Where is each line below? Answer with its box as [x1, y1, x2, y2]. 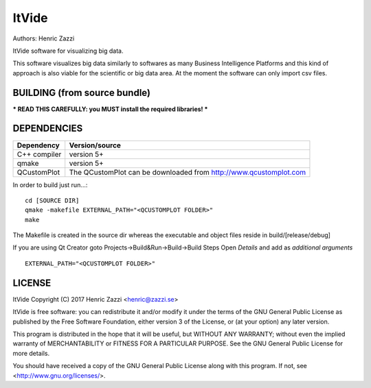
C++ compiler [16, 149, 62, 159]
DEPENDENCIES [12, 123, 83, 134]
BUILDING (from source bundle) [12, 86, 151, 99]
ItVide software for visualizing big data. [12, 47, 124, 55]
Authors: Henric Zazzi [12, 34, 75, 43]
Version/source [69, 141, 122, 150]
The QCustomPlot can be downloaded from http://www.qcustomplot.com [69, 167, 306, 177]
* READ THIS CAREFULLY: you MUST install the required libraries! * [12, 105, 208, 113]
